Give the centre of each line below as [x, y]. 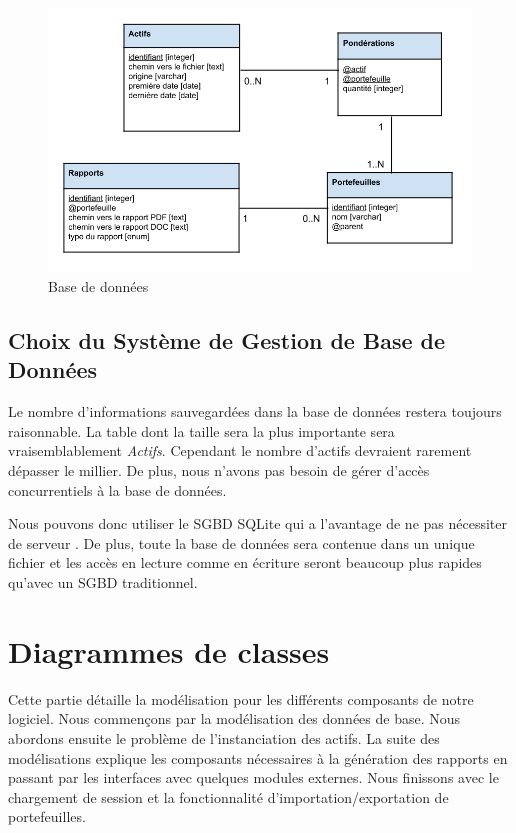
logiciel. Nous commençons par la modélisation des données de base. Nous [234, 718]
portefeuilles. [47, 816]
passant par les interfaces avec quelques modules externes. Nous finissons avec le [253, 777]
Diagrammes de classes [169, 650]
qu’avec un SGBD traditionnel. [103, 582]
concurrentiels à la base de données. [117, 489]
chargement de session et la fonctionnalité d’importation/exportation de [228, 796]
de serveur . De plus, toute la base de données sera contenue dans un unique [241, 542]
